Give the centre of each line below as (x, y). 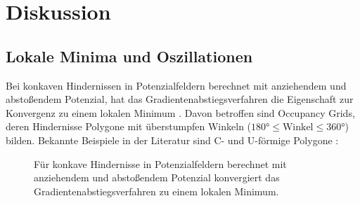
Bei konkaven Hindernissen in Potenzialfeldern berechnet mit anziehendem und (176, 85)
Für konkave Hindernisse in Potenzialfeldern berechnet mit (160, 163)
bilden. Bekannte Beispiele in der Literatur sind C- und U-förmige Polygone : (172, 140)
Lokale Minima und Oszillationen (129, 56)
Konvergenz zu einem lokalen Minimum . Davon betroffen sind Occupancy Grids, (180, 112)
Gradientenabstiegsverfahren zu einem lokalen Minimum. (156, 191)
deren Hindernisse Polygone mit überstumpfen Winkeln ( (129, 126)
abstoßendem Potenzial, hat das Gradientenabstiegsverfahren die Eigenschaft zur (180, 99)
